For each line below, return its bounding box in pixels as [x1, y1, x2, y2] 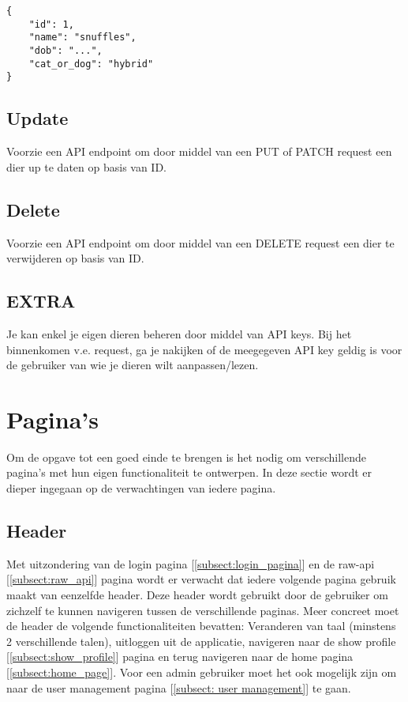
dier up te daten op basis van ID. [6, 158, 167, 175]
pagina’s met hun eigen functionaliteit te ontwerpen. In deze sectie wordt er [6, 464, 372, 481]
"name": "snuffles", [28, 32, 137, 43]
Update [6, 106, 69, 130]
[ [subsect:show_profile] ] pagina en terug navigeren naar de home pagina [6, 648, 354, 665]
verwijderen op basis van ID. [6, 250, 144, 266]
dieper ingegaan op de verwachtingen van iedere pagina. [6, 480, 276, 496]
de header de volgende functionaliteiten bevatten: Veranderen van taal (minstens [6, 617, 396, 634]
